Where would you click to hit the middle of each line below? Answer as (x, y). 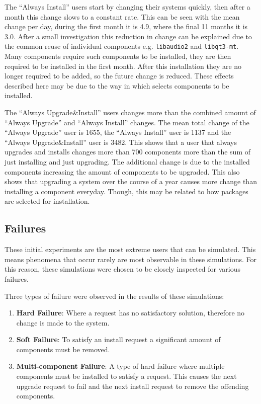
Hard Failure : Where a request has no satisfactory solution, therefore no (130, 313)
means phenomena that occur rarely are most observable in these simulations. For (130, 259)
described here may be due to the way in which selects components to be (117, 85)
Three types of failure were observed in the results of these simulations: (114, 296)
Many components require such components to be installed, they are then (118, 56)
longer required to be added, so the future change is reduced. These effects (119, 76)
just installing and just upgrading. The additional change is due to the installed (127, 161)
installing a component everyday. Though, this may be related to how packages (126, 191)
